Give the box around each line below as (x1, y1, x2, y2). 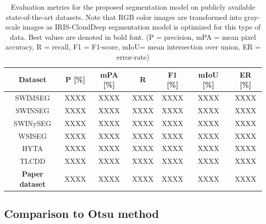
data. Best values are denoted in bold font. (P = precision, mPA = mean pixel (10, 31, 256, 42)
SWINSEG (15, 105, 50, 115)
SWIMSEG (15, 92, 50, 103)
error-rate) (117, 51, 149, 62)
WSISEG (18, 130, 47, 141)
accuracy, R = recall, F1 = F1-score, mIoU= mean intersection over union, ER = (5, 41, 261, 52)
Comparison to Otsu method (4, 206, 159, 221)
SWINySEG (13, 117, 52, 128)
